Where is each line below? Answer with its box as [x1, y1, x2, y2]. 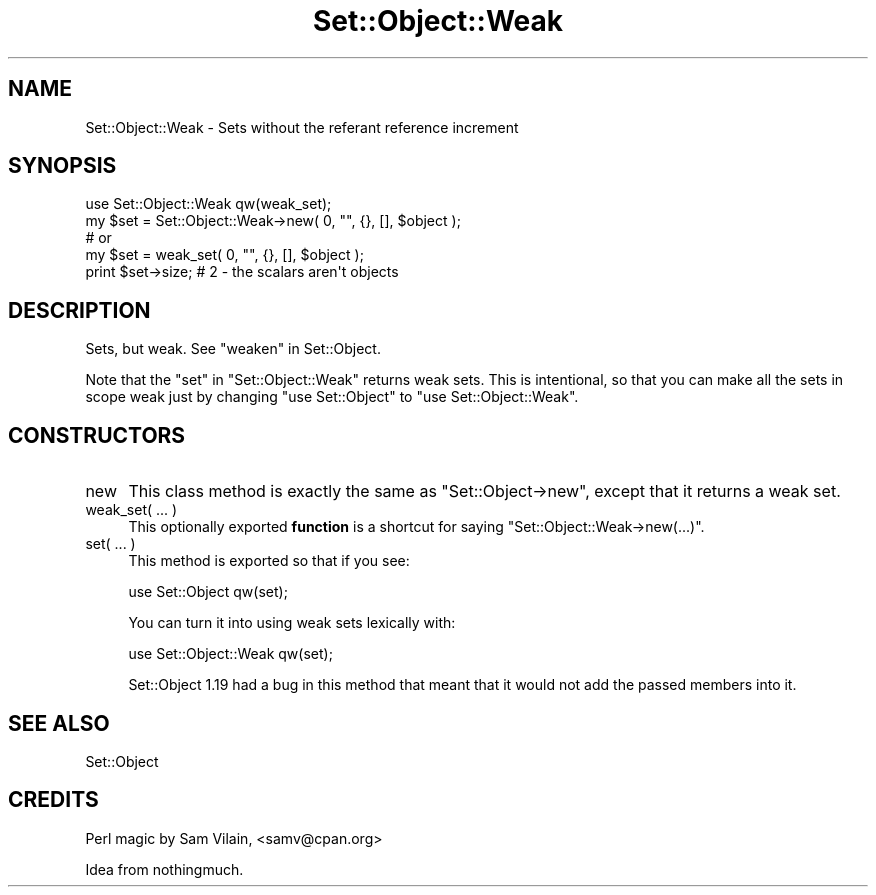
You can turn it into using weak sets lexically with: [128, 614, 456, 632]
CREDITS [8, 787, 99, 813]
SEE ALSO [8, 710, 110, 736]
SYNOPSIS [8, 153, 117, 179]
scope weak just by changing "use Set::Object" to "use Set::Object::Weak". [85, 388, 579, 406]
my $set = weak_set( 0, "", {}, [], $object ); [85, 246, 364, 264]
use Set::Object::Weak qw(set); [128, 645, 333, 663]
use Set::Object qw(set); [128, 583, 288, 601]
